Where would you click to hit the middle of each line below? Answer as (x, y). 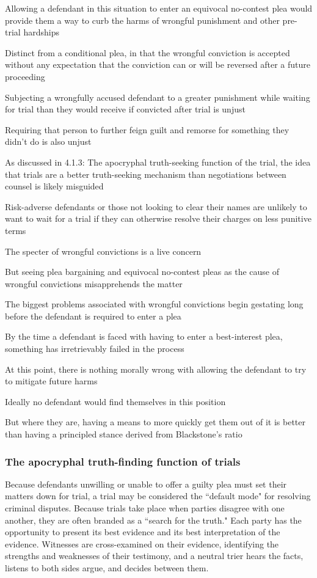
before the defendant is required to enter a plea (93, 316)
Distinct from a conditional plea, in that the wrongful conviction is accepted (148, 52)
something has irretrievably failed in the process (95, 349)
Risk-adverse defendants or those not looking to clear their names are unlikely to (156, 206)
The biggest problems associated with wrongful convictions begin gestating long (154, 304)
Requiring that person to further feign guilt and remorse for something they (147, 129)
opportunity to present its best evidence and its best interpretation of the (143, 532)
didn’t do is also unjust (48, 141)
